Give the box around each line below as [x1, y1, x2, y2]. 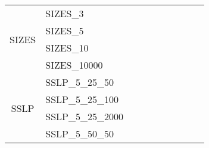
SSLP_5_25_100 [45, 92, 118, 106]
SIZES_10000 [45, 58, 103, 72]
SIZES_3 [45, 7, 84, 20]
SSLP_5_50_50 [45, 127, 114, 140]
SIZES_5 [45, 24, 84, 37]
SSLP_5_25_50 [45, 75, 114, 89]
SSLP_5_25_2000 [45, 110, 123, 123]
